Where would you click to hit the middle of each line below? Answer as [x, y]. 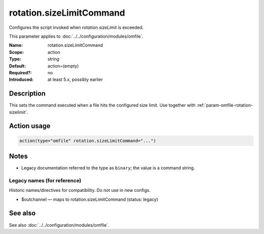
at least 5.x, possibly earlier [75, 80]
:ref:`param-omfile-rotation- [225, 105]
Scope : [16, 52]
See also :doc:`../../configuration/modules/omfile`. [59, 225]
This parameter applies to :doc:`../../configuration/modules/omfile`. [76, 36]
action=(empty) [63, 66]
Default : [18, 66]
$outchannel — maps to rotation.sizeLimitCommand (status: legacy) [90, 199]
